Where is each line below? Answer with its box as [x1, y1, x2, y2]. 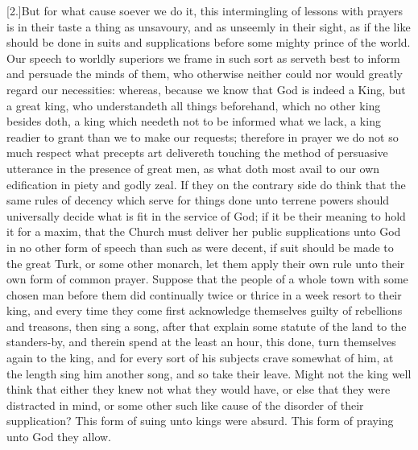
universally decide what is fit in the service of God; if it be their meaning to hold [6, 207, 406, 224]
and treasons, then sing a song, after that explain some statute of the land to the [6, 317, 407, 334]
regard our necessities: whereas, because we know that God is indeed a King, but [6, 81, 406, 97]
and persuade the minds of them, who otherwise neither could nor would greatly [6, 65, 403, 82]
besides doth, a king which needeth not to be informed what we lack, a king [6, 113, 381, 130]
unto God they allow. [6, 428, 112, 445]
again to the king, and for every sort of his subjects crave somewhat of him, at [6, 349, 394, 366]
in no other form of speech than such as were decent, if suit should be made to [6, 238, 394, 255]
